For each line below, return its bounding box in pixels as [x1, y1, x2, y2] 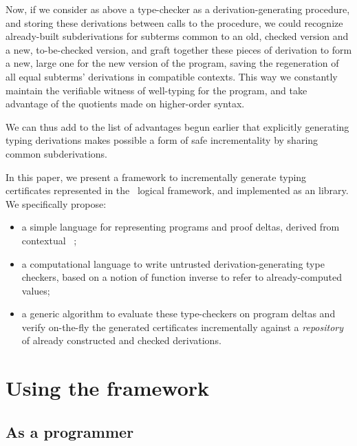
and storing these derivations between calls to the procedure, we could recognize [6, 15, 343, 30]
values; [21, 283, 50, 297]
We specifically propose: [6, 196, 107, 211]
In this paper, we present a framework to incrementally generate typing [6, 169, 307, 184]
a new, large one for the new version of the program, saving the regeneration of [6, 56, 339, 70]
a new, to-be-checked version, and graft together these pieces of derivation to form [6, 42, 352, 56]
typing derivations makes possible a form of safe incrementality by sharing [6, 133, 318, 147]
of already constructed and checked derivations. [21, 333, 221, 348]
